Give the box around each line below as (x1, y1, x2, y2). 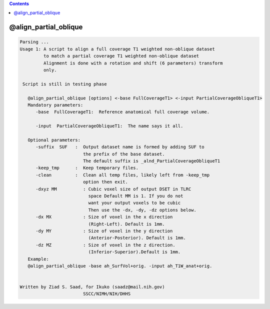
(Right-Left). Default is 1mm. (88, 221, 165, 227)
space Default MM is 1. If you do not (88, 193, 183, 198)
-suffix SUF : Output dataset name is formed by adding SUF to (35, 144, 204, 150)
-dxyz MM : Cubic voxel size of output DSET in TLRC (35, 186, 191, 192)
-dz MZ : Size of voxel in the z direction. (35, 242, 175, 247)
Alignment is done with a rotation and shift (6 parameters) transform (43, 60, 223, 66)
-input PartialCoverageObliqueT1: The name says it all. (35, 123, 183, 129)
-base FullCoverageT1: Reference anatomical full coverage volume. (35, 109, 210, 115)
